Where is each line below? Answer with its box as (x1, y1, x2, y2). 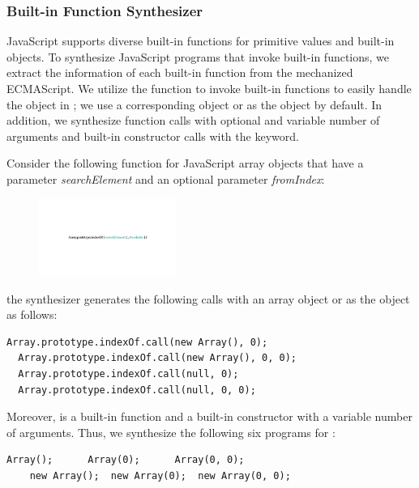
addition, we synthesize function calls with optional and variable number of (6, 112, 380, 129)
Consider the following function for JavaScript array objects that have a (6, 155, 364, 172)
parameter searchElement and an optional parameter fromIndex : (6, 170, 325, 187)
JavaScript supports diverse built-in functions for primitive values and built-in (6, 32, 395, 49)
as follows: (6, 306, 58, 323)
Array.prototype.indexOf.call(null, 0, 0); (18, 384, 256, 396)
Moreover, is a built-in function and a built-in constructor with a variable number (6, 408, 413, 425)
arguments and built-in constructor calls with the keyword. (6, 127, 299, 144)
